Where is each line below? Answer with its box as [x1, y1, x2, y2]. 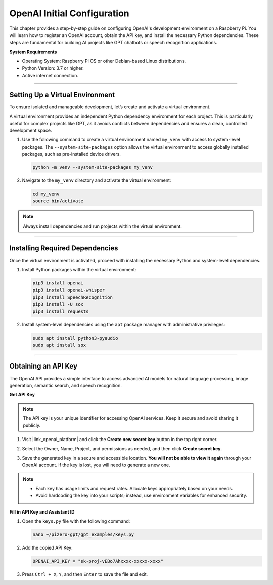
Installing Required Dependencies [9, 244, 118, 252]
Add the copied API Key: [22, 545, 73, 551]
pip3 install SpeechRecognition [32, 294, 113, 300]
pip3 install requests [32, 308, 89, 314]
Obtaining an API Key [9, 362, 78, 371]
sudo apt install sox [32, 342, 86, 348]
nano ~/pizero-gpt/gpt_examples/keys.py [32, 532, 134, 537]
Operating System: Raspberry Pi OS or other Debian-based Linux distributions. [22, 58, 186, 64]
